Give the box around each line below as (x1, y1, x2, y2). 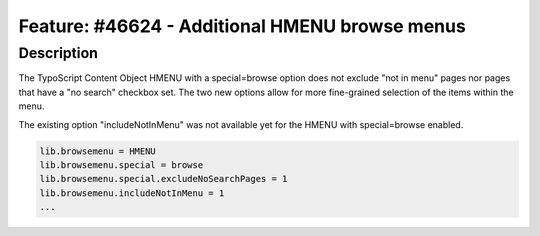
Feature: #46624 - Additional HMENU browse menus (18, 15, 467, 37)
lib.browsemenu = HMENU (39, 145, 157, 157)
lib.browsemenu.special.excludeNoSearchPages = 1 (39, 173, 288, 185)
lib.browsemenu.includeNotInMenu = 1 (39, 187, 225, 199)
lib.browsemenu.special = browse (39, 159, 204, 170)
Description (18, 44, 99, 62)
